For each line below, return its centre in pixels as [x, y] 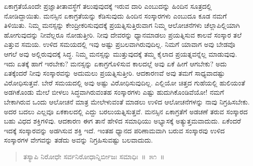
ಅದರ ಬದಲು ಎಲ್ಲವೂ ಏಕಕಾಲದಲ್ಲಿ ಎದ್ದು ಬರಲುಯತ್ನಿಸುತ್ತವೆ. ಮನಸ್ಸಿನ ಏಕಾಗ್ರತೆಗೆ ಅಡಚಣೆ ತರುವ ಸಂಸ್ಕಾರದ [126, 111]
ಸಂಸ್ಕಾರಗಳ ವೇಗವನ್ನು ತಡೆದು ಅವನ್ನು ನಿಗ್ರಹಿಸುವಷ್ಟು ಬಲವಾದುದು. [79, 140]
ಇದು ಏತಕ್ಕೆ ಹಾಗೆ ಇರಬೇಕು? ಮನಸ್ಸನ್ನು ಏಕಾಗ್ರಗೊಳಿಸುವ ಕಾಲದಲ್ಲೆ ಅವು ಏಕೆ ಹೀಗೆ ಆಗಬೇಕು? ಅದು [116, 63]
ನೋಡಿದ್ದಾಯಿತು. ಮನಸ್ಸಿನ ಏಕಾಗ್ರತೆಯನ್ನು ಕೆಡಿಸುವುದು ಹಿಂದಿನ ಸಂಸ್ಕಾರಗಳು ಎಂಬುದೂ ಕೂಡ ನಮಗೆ [116, 15]
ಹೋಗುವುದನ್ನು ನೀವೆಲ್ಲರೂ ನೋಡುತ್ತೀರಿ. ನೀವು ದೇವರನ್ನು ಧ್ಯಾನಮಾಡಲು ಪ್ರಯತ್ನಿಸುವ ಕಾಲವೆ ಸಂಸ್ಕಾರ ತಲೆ [123, 34]
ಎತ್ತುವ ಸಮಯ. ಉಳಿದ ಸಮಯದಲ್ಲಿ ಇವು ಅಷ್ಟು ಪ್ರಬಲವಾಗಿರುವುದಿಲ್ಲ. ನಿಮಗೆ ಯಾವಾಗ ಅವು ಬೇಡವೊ [120, 44]
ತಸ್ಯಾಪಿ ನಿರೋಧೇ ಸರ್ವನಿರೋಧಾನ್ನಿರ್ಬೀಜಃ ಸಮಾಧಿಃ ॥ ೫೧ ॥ [94, 156]
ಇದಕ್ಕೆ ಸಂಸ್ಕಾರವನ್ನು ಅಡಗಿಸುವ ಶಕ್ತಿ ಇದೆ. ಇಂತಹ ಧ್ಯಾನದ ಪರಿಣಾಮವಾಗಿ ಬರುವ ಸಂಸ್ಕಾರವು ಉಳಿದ [115, 130]
